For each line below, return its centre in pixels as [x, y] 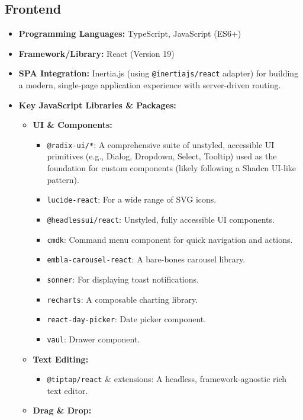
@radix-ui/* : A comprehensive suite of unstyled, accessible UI [161, 144]
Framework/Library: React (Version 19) [96, 53]
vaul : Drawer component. [94, 339]
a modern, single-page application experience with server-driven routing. [150, 85]
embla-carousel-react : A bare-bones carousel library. [146, 259]
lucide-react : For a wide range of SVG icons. [132, 199]
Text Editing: [61, 359]
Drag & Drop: [62, 410]
